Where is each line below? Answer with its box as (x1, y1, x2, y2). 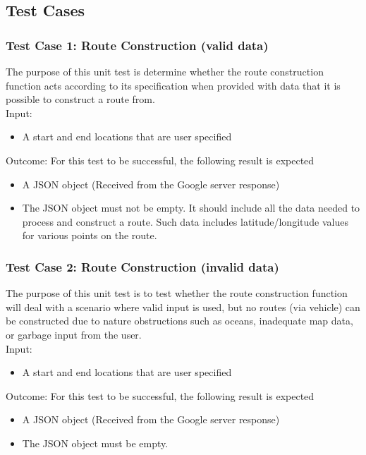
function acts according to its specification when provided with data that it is (6, 78, 341, 92)
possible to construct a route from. (6, 92, 155, 107)
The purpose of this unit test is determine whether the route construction (6, 64, 324, 78)
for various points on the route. (22, 228, 157, 243)
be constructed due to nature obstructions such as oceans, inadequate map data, (6, 313, 353, 328)
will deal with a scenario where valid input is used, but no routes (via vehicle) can (6, 299, 360, 314)
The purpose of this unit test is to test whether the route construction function (6, 286, 348, 301)
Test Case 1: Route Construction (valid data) (6, 36, 269, 54)
